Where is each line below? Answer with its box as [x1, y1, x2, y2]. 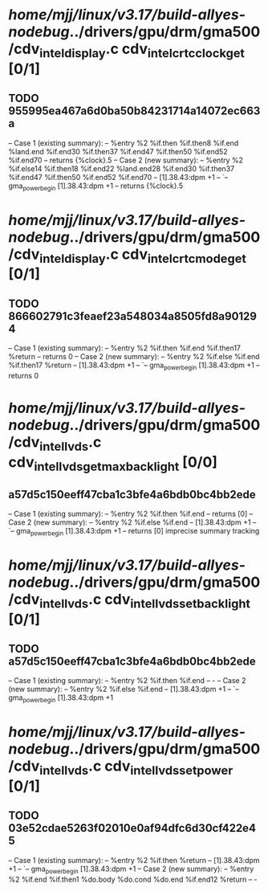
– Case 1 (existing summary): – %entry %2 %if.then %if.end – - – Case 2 [8, 676, 246, 685]
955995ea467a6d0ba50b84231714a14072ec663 [8, 104, 261, 118]
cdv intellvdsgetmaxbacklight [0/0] [8, 452, 218, 474]
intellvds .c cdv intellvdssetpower [39, 757, 233, 778]
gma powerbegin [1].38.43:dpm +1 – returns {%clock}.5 [8, 181, 183, 192]
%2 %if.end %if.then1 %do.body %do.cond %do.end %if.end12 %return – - [8, 874, 258, 884]
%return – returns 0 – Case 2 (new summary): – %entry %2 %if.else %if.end [8, 351, 260, 361]
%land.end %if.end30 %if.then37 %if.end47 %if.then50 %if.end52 [8, 146, 228, 156]
